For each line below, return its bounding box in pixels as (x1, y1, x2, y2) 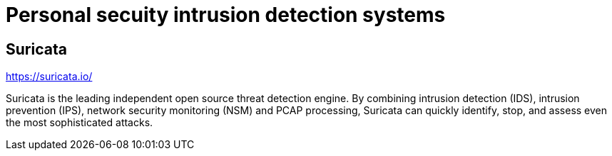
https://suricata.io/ (6, 70, 93, 83)
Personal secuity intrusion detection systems (6, 3, 446, 27)
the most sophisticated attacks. (6, 116, 153, 129)
